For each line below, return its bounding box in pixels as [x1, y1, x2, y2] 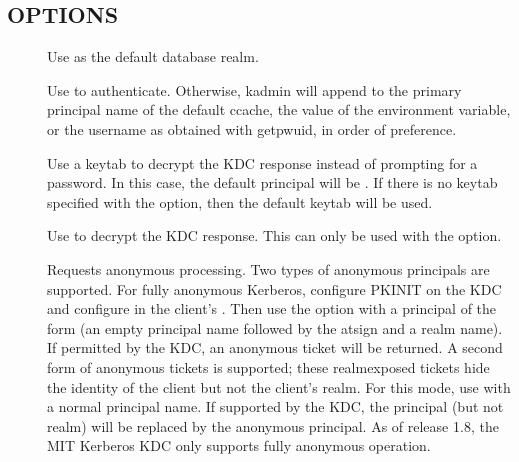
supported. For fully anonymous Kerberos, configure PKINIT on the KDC [47, 278, 502, 299]
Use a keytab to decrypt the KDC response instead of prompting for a [47, 152, 478, 173]
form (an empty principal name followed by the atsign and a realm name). [47, 317, 503, 338]
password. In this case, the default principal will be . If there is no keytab [47, 172, 498, 193]
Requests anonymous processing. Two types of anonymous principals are [47, 258, 490, 279]
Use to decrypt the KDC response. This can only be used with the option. [47, 225, 502, 246]
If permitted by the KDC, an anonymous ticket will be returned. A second [47, 337, 503, 358]
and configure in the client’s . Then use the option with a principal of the [47, 298, 497, 319]
